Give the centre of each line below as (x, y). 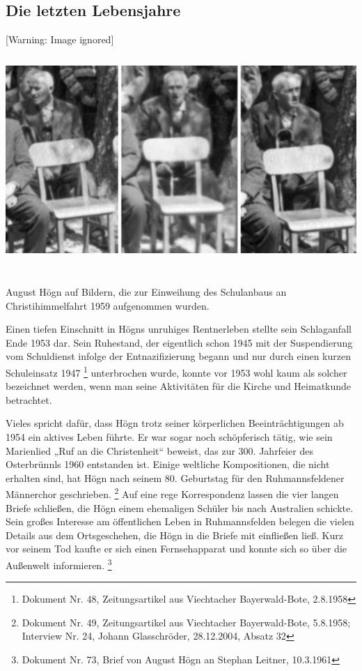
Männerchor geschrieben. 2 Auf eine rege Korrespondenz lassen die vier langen (172, 493)
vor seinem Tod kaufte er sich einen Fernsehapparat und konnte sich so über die (176, 549)
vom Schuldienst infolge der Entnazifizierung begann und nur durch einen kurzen (178, 356)
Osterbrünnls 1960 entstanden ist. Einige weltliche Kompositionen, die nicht (168, 464)
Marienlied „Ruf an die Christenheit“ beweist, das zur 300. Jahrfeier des (159, 450)
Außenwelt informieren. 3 (59, 564)
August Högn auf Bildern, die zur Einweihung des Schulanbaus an (146, 291)
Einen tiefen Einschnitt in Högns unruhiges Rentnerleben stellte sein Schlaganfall (179, 329)
